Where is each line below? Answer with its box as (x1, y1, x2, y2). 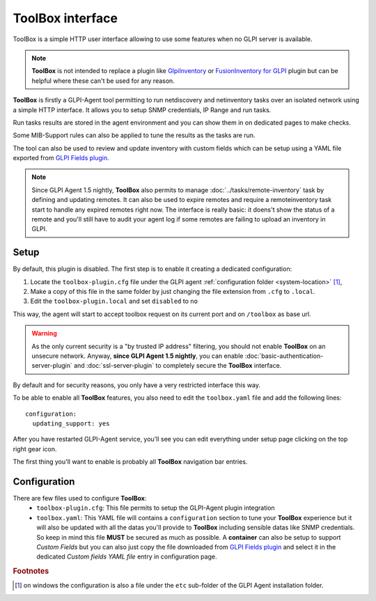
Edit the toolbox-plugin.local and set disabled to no (30, 297, 198, 306)
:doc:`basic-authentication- (244, 352, 324, 360)
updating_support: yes (32, 420, 110, 428)
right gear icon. (13, 444, 57, 453)
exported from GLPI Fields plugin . (13, 154, 109, 162)
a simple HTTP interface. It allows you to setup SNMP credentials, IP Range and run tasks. (13, 105, 272, 114)
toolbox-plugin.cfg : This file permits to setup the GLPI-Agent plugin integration (36, 504, 275, 512)
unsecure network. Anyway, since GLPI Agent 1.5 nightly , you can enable (31, 352, 244, 360)
